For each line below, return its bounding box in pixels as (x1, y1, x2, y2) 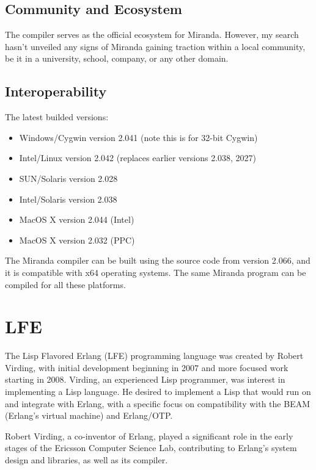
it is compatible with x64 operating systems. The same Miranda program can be (5, 266, 306, 278)
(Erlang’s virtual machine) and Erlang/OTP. (5, 409, 173, 422)
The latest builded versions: (5, 110, 109, 123)
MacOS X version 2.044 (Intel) (19, 213, 134, 226)
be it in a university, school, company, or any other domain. (5, 52, 229, 65)
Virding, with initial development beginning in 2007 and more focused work (5, 361, 288, 374)
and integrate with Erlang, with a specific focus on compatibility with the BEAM (5, 397, 310, 410)
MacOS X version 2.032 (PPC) (19, 233, 135, 246)
